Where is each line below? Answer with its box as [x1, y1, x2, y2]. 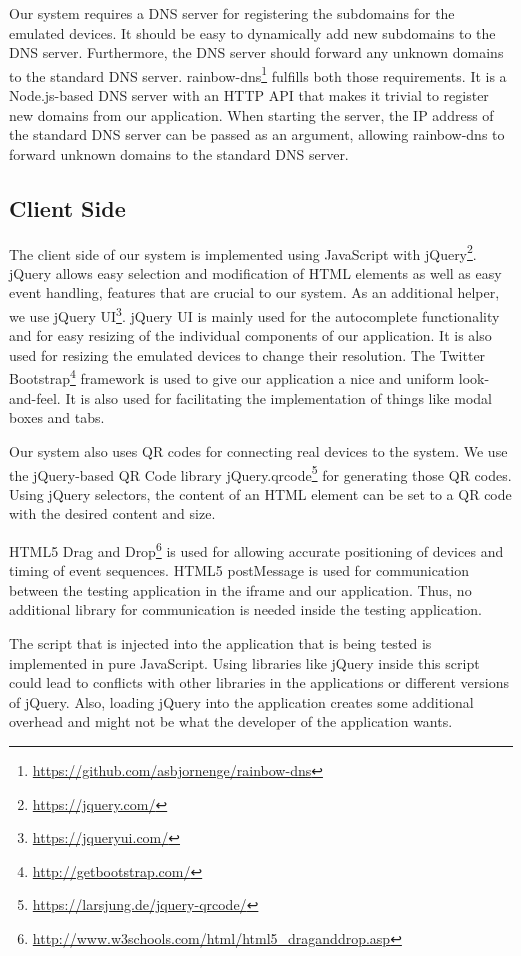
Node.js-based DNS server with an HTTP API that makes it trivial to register [9, 85, 489, 106]
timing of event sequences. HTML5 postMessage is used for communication [9, 560, 469, 581]
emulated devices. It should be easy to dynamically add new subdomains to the [9, 22, 496, 43]
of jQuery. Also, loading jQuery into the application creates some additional [9, 691, 474, 712]
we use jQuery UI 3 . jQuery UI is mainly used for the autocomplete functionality [9, 303, 500, 326]
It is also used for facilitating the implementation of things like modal [65, 387, 492, 408]
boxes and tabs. [9, 407, 105, 428]
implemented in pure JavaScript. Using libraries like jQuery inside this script [9, 652, 480, 673]
